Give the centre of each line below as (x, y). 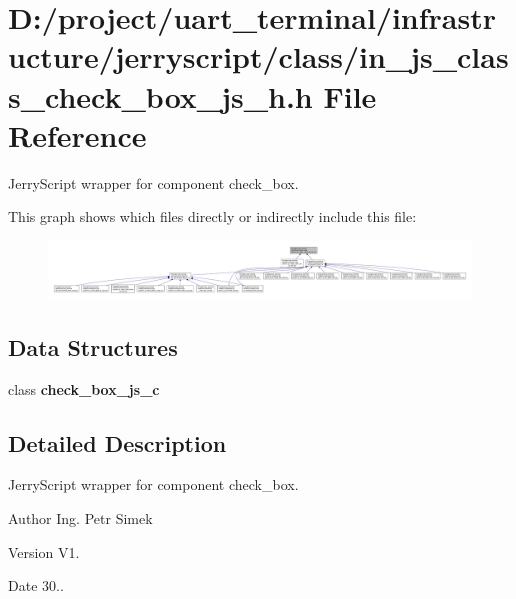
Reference (77, 134)
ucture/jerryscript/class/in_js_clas (258, 56)
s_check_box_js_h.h (160, 95)
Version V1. (44, 551)
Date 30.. (36, 585)
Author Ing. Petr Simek (80, 518)
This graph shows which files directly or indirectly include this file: (212, 216)
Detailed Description (117, 442)
